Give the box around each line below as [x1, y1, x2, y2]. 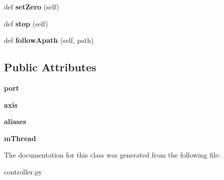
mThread [4, 133, 36, 143]
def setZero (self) [4, 1, 59, 11]
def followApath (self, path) [4, 35, 94, 45]
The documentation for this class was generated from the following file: [4, 150, 221, 160]
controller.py [4, 166, 42, 177]
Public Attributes [4, 59, 97, 75]
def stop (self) [4, 18, 48, 28]
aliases [4, 116, 26, 127]
